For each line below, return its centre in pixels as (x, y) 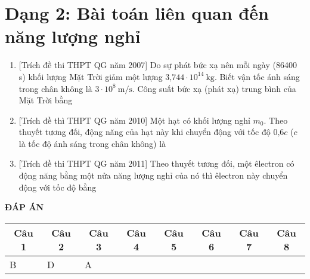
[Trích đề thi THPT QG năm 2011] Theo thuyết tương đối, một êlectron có (156, 163)
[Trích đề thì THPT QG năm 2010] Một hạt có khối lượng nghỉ (134, 120)
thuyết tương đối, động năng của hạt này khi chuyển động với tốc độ (145, 132)
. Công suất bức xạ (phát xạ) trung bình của (214, 88)
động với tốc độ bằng (58, 187)
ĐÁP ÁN (24, 207)
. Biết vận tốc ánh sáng (257, 76)
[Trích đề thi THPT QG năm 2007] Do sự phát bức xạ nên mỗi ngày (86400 (158, 65)
